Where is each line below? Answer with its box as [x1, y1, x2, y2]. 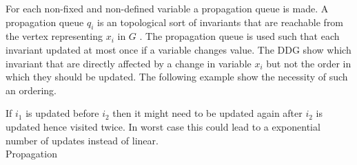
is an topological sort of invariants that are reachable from [96, 14, 344, 29]
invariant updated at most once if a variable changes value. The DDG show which [6, 42, 351, 56]
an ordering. [6, 82, 57, 97]
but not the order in [266, 56, 351, 70]
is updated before [25, 106, 99, 120]
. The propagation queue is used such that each [139, 29, 340, 43]
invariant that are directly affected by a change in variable [6, 56, 252, 70]
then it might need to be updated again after [112, 106, 303, 120]
